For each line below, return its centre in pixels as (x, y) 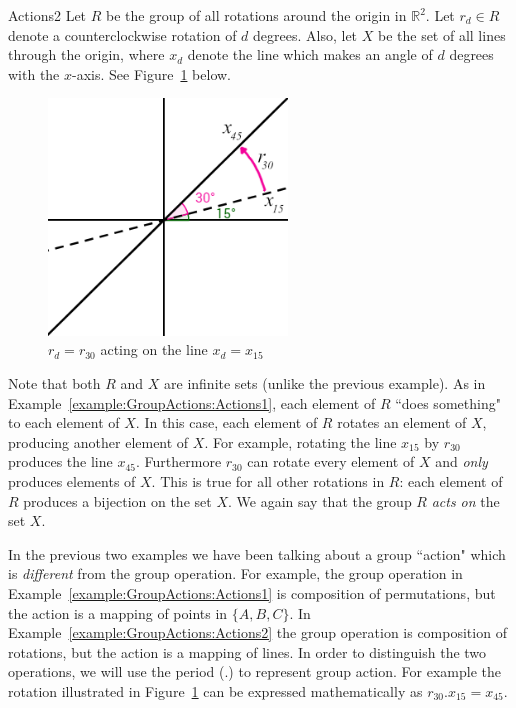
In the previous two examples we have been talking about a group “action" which (257, 553)
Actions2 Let (47, 15)
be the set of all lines (441, 34)
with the (34, 73)
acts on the (465, 500)
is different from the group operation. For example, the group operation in (235, 573)
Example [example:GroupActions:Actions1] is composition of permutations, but (252, 593)
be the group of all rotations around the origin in (256, 15)
